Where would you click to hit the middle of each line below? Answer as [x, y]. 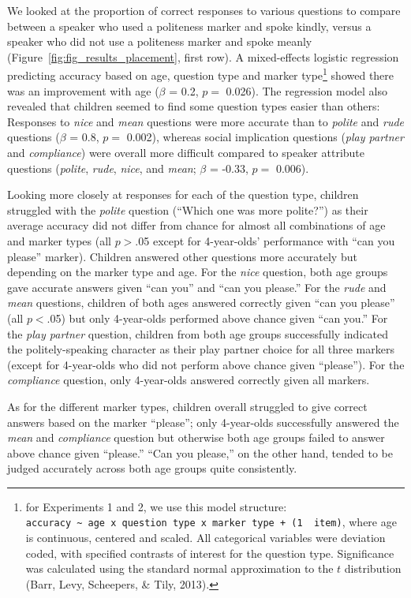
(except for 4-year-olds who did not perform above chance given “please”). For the [206, 364]
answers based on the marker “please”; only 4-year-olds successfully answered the [203, 422]
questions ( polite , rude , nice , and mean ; [102, 168]
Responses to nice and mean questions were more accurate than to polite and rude [205, 121]
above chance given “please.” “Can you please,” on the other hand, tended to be [200, 452]
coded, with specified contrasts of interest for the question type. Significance [210, 553]
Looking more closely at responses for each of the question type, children [183, 194]
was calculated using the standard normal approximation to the [179, 568]
